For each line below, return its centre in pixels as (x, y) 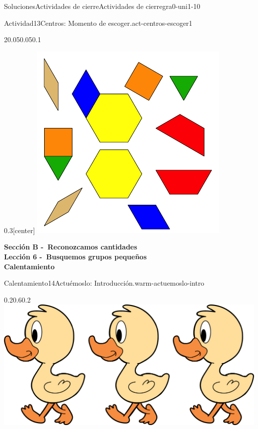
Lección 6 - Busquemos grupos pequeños (75, 256)
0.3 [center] (20, 230)
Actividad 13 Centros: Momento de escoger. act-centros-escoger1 (98, 23)
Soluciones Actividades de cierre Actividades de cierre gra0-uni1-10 (102, 6)
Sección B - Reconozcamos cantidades (71, 247)
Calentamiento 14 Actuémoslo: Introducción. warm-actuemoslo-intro (104, 283)
